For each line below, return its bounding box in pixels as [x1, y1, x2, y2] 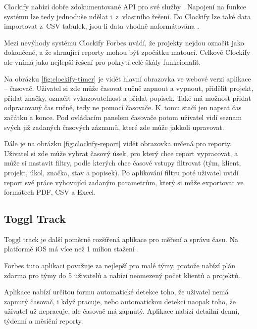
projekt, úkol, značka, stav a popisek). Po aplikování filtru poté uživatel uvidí [4, 167, 239, 177]
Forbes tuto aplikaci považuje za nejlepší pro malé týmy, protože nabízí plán [4, 260, 236, 271]
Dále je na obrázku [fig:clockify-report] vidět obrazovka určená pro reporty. [4, 138, 232, 149]
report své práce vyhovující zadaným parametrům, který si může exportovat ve [4, 177, 244, 187]
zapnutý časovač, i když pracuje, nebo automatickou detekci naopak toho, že [4, 296, 236, 306]
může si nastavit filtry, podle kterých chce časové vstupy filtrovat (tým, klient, [4, 158, 241, 168]
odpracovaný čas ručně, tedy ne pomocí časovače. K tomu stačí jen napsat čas [4, 102, 242, 113]
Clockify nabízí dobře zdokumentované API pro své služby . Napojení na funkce [4, 1, 246, 11]
